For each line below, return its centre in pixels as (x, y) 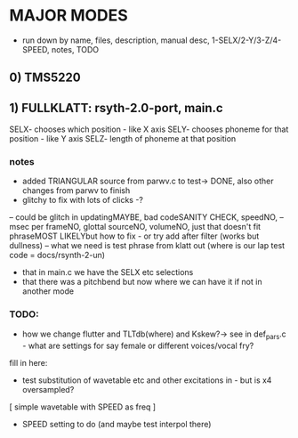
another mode (48, 291)
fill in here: (28, 362)
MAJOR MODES (69, 16)
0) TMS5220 (45, 78)
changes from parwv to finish (76, 191)
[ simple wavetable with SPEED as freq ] (83, 407)
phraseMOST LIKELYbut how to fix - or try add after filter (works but (134, 236)
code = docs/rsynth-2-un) (57, 255)
